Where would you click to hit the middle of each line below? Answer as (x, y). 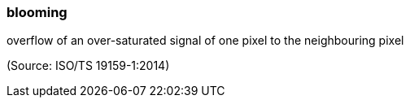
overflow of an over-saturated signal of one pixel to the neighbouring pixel (205, 41)
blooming (37, 12)
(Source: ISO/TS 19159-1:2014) (88, 66)
